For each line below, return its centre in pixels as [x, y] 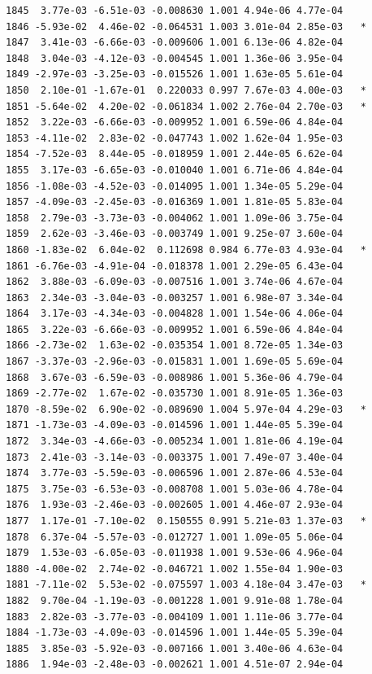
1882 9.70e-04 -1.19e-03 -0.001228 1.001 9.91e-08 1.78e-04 [175, 600]
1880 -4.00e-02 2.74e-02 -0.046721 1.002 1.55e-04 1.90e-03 [175, 569]
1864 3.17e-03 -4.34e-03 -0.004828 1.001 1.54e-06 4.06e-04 [175, 314]
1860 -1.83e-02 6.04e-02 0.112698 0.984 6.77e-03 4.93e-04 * [186, 249]
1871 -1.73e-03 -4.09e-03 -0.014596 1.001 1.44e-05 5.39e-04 [175, 425]
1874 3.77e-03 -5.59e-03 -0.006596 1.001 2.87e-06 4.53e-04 [175, 473]
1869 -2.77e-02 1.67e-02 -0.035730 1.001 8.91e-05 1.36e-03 [175, 394]
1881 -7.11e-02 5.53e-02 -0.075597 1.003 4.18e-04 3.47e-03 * [186, 585]
